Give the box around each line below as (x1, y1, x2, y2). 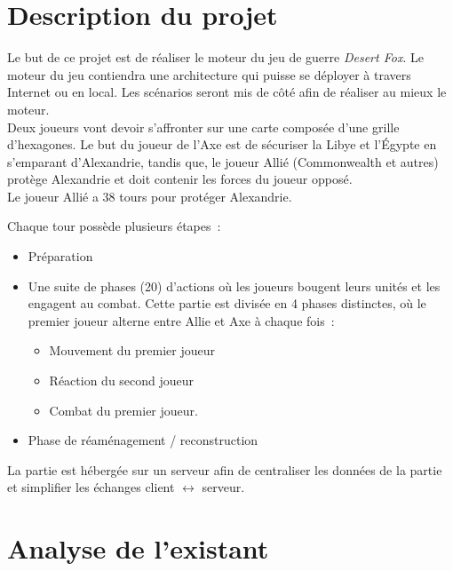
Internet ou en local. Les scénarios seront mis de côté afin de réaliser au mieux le (7, 83, 447, 101)
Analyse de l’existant (7, 530, 269, 567)
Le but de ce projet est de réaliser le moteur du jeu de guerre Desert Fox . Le (7, 48, 424, 67)
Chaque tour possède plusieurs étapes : (7, 217, 221, 235)
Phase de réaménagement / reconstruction (28, 431, 258, 449)
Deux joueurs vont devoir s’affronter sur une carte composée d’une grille (7, 117, 400, 136)
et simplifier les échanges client (7, 478, 175, 496)
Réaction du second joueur (49, 371, 195, 390)
